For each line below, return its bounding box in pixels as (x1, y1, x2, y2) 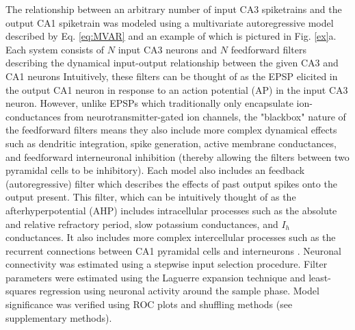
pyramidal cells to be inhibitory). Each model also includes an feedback (5, 163, 305, 177)
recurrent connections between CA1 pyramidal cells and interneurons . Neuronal (5, 243, 341, 257)
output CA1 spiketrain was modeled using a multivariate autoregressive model (5, 15, 334, 29)
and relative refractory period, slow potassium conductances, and (5, 216, 278, 231)
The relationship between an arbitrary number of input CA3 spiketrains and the (5, 2, 342, 16)
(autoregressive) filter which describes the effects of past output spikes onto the (5, 176, 337, 190)
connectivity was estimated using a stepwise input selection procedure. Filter (5, 257, 328, 271)
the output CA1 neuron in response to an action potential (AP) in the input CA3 (5, 82, 348, 97)
